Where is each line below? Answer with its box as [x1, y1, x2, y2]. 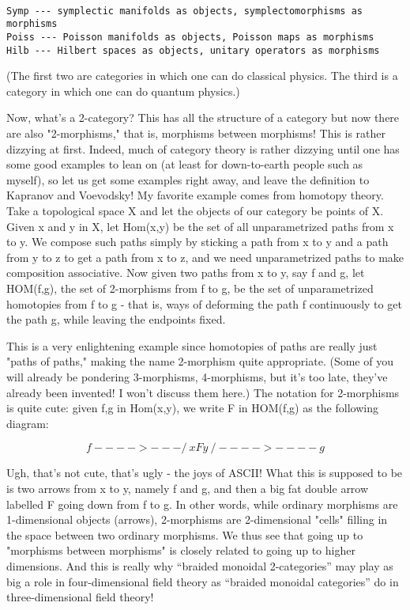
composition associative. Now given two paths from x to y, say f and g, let [6, 264, 365, 281]
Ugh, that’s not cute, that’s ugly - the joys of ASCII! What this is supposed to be [6, 464, 403, 481]
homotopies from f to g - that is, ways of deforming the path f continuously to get [6, 295, 402, 312]
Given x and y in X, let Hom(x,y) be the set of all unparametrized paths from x [6, 218, 394, 234]
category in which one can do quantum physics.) [6, 82, 240, 99]
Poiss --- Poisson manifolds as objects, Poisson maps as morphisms [6, 31, 374, 43]
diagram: [6, 415, 49, 431]
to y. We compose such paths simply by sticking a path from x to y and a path [6, 233, 389, 250]
